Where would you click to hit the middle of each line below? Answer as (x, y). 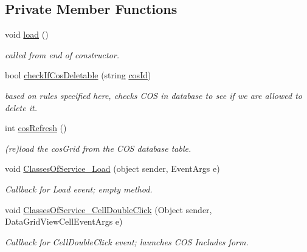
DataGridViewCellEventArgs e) (64, 221)
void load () (27, 34)
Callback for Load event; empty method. (79, 189)
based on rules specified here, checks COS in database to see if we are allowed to (153, 95)
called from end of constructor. (62, 54)
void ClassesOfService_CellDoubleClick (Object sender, (109, 209)
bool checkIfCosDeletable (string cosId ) (78, 75)
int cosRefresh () (36, 128)
